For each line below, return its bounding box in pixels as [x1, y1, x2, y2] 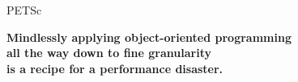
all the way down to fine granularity [6, 44, 211, 61]
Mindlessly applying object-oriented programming [6, 28, 292, 45]
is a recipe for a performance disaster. [6, 59, 223, 76]
